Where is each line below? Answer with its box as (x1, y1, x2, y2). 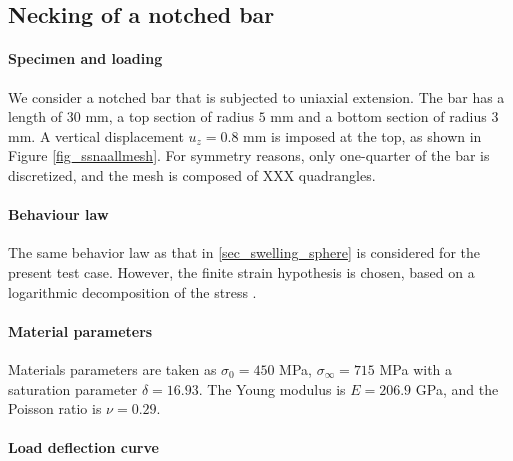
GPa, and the (415, 378, 499, 399)
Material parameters (8, 320, 153, 341)
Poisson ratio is (8, 398, 102, 419)
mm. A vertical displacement (8, 125, 184, 146)
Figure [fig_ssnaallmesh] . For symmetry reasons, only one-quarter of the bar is (8, 145, 490, 166)
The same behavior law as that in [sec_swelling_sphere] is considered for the (8, 242, 480, 263)
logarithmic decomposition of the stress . (8, 281, 257, 302)
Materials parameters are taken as (8, 358, 217, 379)
